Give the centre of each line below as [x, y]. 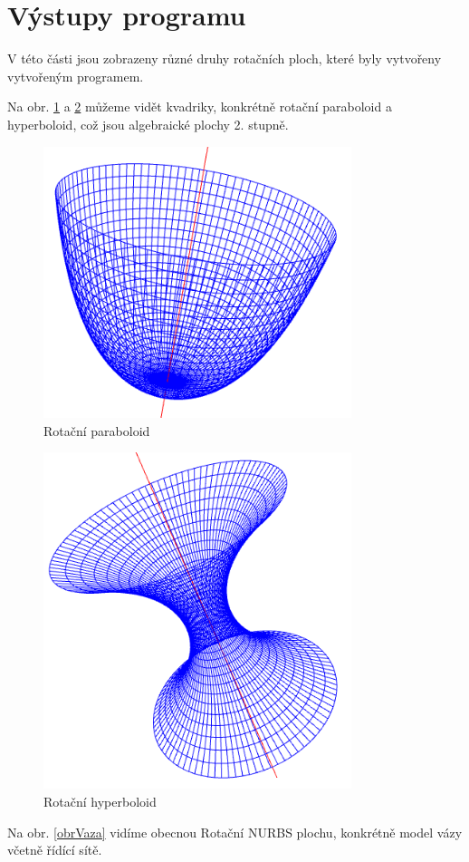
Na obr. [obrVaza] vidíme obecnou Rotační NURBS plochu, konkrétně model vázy [235, 832]
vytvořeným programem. [76, 76]
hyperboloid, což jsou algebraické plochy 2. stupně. [148, 124]
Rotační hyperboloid [100, 801]
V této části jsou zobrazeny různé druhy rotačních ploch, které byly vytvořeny [225, 58]
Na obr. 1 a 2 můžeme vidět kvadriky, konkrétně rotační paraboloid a [200, 107]
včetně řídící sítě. [55, 850]
